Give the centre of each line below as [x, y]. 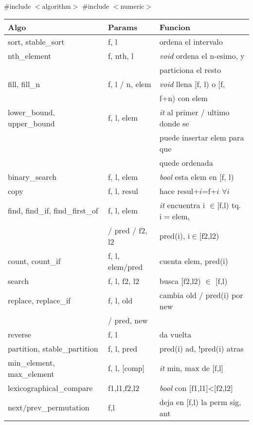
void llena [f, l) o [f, [192, 84]
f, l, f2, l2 [124, 281]
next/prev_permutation [49, 407]
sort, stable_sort [36, 41]
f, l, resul [123, 191]
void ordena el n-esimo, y [202, 55]
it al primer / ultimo [194, 112]
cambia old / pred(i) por [201, 295]
